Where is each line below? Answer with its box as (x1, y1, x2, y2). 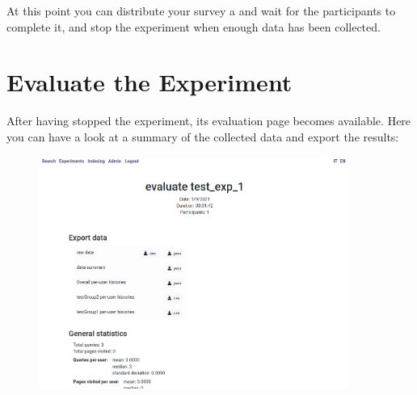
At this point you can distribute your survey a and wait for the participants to (6, 2, 396, 19)
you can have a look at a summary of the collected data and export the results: (6, 128, 399, 145)
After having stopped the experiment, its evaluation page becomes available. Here (6, 112, 411, 129)
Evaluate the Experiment (6, 65, 293, 99)
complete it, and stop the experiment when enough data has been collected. (6, 18, 381, 35)
